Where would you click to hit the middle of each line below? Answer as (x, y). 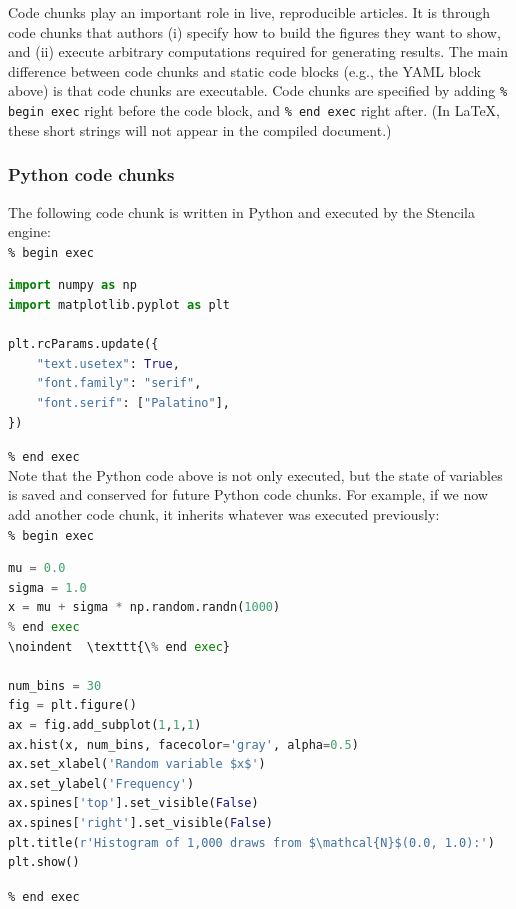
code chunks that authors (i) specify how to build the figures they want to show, (254, 31)
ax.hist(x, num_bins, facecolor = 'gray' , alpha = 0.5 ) (183, 744)
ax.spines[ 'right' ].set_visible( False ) (140, 822)
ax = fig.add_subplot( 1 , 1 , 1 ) (105, 724)
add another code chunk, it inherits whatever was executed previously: (224, 513)
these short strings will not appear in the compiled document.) (200, 129)
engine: (29, 231)
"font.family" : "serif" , (119, 383)
